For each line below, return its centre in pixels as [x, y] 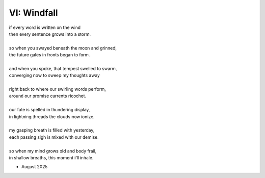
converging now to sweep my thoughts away [54, 76]
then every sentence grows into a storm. [50, 34]
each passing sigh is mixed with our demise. [54, 137]
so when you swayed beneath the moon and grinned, [63, 48]
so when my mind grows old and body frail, [53, 151]
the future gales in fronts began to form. [50, 55]
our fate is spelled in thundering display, [50, 110]
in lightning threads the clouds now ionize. [52, 116]
